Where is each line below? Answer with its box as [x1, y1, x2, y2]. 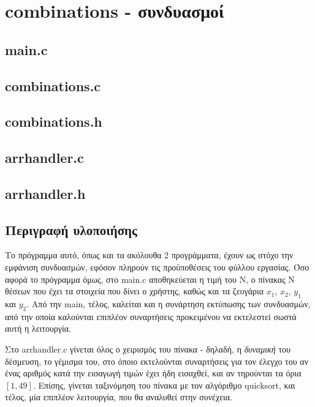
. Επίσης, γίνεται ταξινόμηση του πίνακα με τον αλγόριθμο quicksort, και [32, 378, 295, 391]
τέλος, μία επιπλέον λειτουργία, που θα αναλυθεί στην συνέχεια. [5, 390, 233, 403]
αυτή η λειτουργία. [5, 322, 72, 335]
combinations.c [5, 76, 101, 95]
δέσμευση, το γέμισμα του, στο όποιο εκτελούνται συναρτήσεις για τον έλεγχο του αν [5, 354, 308, 367]
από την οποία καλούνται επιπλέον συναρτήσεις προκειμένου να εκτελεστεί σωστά [5, 310, 297, 323]
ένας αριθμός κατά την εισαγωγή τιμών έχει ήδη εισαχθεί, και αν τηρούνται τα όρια [5, 367, 302, 379]
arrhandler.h [5, 184, 86, 203]
